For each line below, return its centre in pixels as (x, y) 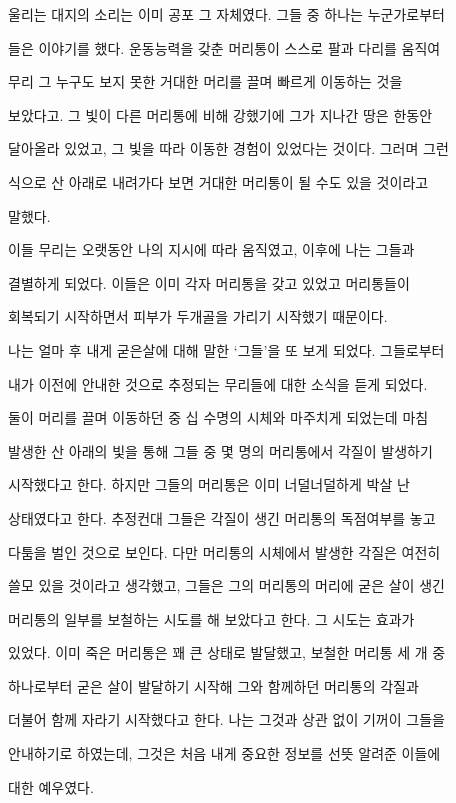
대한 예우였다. (51, 786)
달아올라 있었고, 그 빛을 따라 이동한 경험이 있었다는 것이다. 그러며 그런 (228, 148)
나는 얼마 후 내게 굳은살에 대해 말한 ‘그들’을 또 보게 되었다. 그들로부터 (226, 349)
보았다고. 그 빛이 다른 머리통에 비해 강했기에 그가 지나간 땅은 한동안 (220, 114)
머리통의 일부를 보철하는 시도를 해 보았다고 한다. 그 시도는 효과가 (211, 618)
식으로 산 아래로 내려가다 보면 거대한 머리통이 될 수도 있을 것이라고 (218, 181)
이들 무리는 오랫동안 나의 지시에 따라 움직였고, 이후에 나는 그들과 (211, 249)
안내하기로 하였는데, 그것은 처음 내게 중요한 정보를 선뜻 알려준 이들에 (224, 753)
